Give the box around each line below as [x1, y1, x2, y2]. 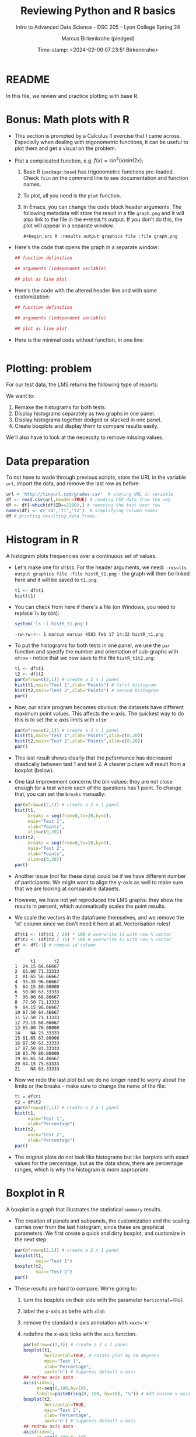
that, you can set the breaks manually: [14, 791, 106, 798]
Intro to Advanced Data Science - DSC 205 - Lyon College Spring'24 [15, 23, 181, 30]
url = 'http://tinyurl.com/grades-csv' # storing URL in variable [6, 491, 174, 498]
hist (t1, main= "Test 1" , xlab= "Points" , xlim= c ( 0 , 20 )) [14, 733, 143, 739]
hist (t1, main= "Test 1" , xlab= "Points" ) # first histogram [14, 682, 156, 688]
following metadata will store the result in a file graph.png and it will [23, 210, 185, 217]
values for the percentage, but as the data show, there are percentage [14, 1159, 183, 1167]
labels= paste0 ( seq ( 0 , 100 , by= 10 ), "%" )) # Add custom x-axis [36, 1391, 191, 1397]
